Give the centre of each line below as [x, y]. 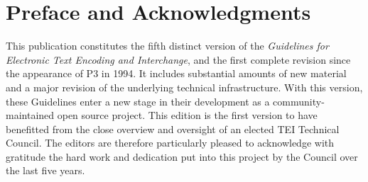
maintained [30, 115]
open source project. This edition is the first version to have [187, 115]
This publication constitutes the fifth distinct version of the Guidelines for [167, 46]
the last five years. [45, 170]
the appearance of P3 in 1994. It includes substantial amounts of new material [176, 73]
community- [299, 101]
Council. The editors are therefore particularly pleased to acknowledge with [170, 143]
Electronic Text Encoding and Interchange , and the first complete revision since [178, 59]
